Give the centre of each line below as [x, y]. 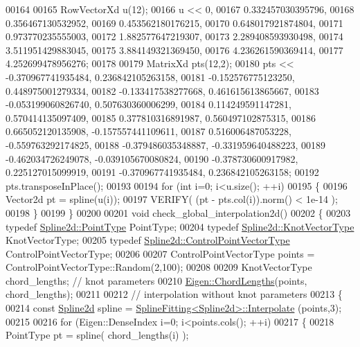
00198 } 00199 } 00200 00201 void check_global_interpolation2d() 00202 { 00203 [178, 212]
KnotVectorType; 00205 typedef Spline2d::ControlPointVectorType [148, 240]
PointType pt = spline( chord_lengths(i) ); [97, 335]
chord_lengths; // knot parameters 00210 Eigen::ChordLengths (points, [156, 280]
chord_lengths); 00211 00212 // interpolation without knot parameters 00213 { [174, 294]
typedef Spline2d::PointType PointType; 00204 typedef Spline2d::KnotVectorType [180, 226]
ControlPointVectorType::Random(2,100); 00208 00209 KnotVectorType [159, 267]
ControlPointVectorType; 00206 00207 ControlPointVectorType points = [160, 253]
